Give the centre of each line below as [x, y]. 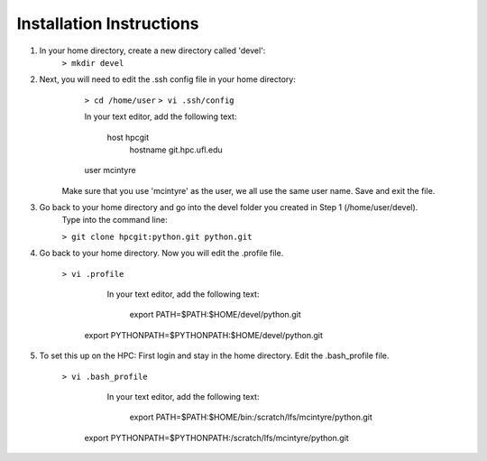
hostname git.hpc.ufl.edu [176, 150]
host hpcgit [128, 137]
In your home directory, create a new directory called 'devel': [152, 51]
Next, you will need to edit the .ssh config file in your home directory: [168, 79]
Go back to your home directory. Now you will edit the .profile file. [161, 254]
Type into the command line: [115, 220]
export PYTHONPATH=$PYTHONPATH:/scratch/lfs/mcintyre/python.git [216, 438]
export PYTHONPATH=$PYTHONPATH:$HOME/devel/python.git [204, 335]
